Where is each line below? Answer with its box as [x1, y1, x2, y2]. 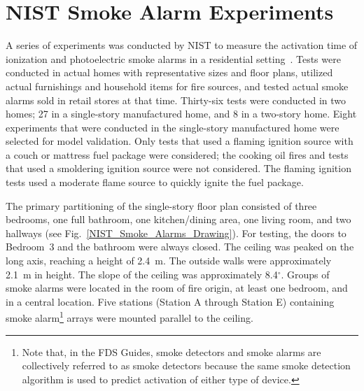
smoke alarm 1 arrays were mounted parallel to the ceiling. [6, 308, 253, 325]
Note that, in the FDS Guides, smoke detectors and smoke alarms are [22, 344, 321, 359]
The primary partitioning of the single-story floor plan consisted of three [6, 198, 317, 213]
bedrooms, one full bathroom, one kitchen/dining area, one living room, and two [6, 212, 351, 227]
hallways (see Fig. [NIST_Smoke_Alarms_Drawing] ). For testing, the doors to [6, 225, 346, 240]
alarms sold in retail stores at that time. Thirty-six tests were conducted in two [6, 92, 346, 107]
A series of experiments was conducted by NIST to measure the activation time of [6, 38, 358, 52]
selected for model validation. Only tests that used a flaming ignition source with [6, 134, 353, 148]
